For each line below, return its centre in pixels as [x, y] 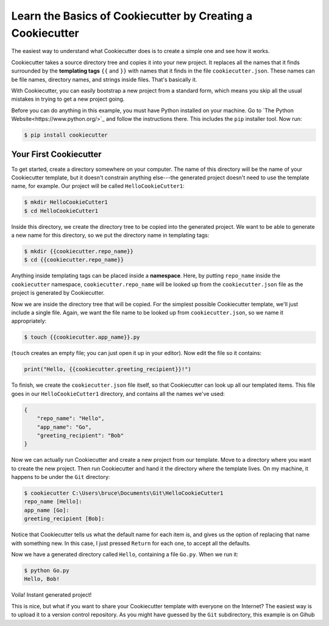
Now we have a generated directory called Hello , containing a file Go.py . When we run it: [125, 554]
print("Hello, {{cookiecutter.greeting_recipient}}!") [108, 369]
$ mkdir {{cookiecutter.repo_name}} [79, 251]
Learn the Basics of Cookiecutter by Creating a [132, 16]
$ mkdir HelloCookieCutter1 [66, 202]
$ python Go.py [47, 570]
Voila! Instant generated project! [51, 595]
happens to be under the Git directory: [61, 477]
